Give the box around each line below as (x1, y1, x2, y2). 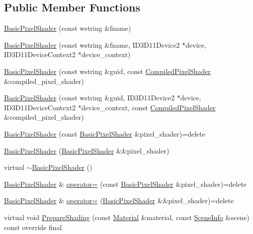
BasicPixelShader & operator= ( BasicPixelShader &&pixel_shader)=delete (4, 195, 234, 206)
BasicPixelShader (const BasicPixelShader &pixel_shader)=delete (4, 128, 205, 139)
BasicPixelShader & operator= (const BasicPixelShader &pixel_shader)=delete (4, 178, 247, 189)
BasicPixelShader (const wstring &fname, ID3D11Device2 (4, 39, 180, 50)
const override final (4, 222, 62, 232)
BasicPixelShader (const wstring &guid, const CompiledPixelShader (4, 66, 211, 76)
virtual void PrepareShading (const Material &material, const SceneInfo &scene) (4, 212, 250, 222)
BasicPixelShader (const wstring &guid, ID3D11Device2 (4, 92, 175, 103)
